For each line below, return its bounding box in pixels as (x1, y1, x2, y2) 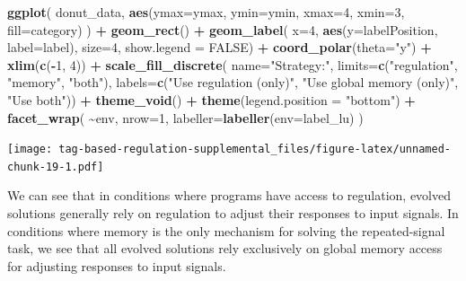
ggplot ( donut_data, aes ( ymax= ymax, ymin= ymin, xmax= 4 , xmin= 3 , (7, 3, 405, 21)
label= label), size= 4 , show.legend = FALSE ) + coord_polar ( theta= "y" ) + (7, 38, 432, 57)
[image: (7, 143, 53, 156)
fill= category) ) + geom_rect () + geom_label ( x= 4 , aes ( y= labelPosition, (7, 20, 438, 39)
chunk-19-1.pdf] (7, 160, 104, 173)
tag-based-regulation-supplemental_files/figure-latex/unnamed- (58, 143, 451, 156)
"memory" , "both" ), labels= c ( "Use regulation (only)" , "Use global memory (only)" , (7, 73, 459, 92)
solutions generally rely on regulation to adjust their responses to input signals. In (7, 204, 459, 223)
